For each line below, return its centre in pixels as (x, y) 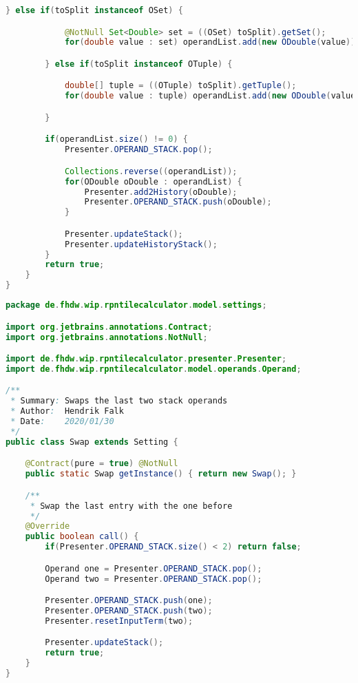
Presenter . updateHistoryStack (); (141, 244)
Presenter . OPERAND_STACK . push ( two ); (129, 610)
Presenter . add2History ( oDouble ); (161, 192)
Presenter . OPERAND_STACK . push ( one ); (129, 601)
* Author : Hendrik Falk (67, 411)
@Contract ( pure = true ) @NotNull (102, 464)
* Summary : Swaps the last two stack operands (119, 401)
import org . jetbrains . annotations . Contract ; (109, 327)
